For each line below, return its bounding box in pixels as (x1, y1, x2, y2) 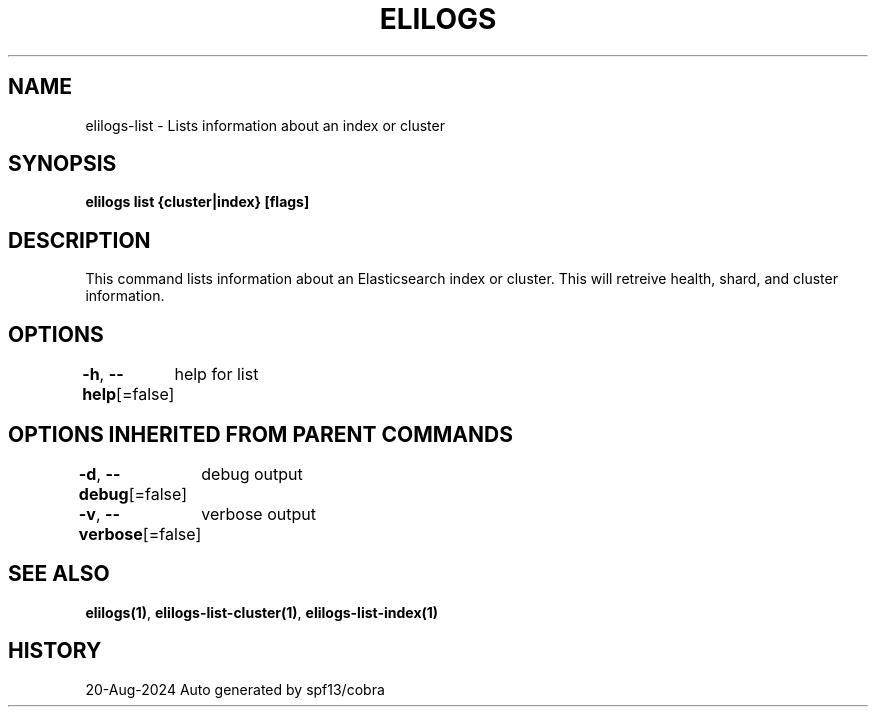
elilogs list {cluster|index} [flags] (85, 193, 310, 211)
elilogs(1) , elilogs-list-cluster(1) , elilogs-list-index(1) (85, 603, 439, 621)
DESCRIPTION (8, 227, 151, 253)
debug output (201, 463, 303, 484)
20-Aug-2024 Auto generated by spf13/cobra (85, 680, 385, 698)
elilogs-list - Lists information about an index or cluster (85, 116, 445, 134)
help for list (174, 364, 259, 385)
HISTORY (8, 638, 102, 664)
